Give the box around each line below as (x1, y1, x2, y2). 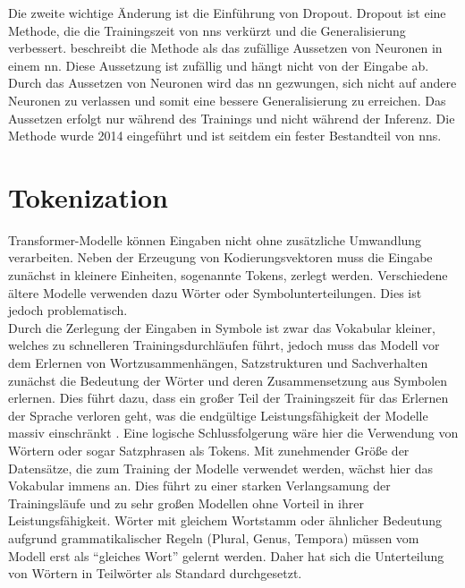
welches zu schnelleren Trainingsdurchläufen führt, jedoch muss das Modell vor (8, 336, 440, 354)
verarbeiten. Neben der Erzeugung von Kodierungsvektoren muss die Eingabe (8, 248, 433, 267)
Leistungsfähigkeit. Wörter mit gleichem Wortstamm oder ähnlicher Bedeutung (8, 511, 442, 530)
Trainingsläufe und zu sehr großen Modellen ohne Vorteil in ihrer (8, 493, 364, 512)
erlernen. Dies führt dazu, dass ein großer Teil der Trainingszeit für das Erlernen (8, 388, 449, 407)
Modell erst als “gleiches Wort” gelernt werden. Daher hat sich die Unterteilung (8, 546, 444, 565)
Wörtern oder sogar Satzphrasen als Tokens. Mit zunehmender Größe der (8, 441, 410, 459)
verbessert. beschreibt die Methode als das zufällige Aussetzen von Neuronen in (8, 38, 443, 57)
